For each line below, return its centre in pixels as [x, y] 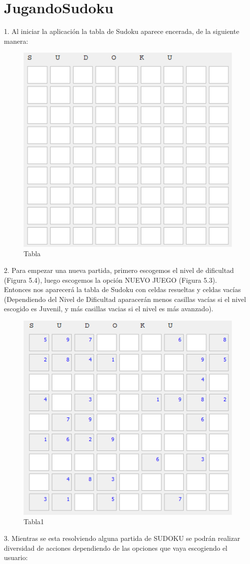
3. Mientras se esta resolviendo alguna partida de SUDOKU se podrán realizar [122, 538]
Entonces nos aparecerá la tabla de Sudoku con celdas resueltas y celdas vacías [123, 289]
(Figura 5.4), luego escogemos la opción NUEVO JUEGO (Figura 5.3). [111, 280]
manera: [16, 41]
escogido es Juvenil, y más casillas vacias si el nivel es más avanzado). [109, 309]
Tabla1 [34, 521]
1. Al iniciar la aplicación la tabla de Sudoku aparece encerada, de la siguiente [122, 31]
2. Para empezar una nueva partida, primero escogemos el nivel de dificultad [119, 270]
